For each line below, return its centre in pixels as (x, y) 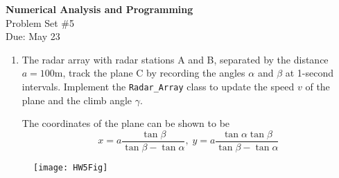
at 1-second (310, 73)
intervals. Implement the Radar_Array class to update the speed (158, 86)
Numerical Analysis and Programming (99, 9)
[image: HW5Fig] (71, 167)
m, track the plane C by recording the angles (150, 73)
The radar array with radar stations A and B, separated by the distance (175, 59)
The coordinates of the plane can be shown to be (126, 123)
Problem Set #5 (40, 22)
